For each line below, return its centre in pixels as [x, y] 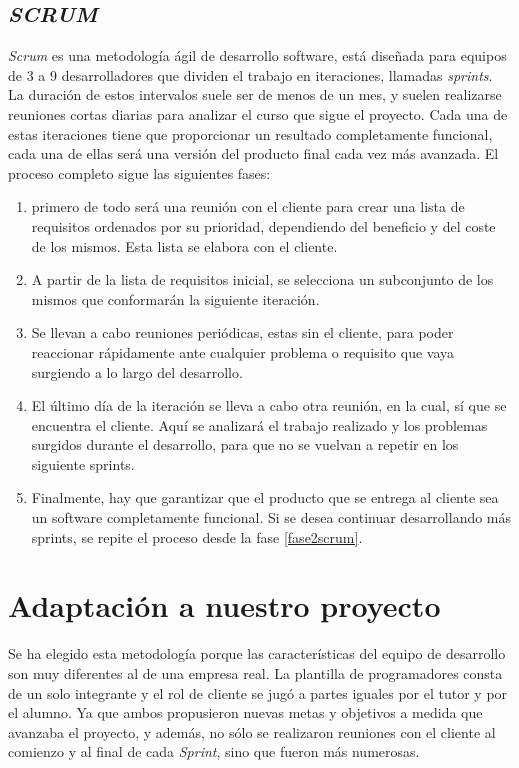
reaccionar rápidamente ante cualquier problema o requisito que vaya [243, 351]
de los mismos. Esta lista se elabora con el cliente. [184, 245]
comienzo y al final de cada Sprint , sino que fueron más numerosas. [214, 751]
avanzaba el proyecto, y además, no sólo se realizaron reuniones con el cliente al [252, 731]
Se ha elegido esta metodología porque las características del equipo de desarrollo [257, 653]
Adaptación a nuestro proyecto [224, 605]
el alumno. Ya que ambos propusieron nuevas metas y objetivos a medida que [245, 712]
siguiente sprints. [83, 463]
